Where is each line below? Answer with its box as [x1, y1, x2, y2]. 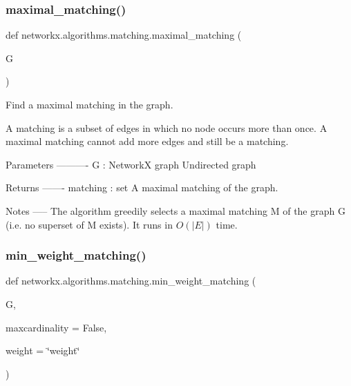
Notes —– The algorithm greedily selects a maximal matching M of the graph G [6, 203, 345, 218]
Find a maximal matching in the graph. [6, 97, 173, 111]
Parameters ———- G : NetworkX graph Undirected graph [6, 157, 256, 171]
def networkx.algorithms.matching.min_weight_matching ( [6, 273, 256, 288]
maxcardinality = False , [6, 320, 107, 334]
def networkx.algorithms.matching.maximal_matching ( [6, 28, 242, 42]
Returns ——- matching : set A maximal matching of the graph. [6, 180, 278, 195]
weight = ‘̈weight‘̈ [6, 343, 80, 358]
